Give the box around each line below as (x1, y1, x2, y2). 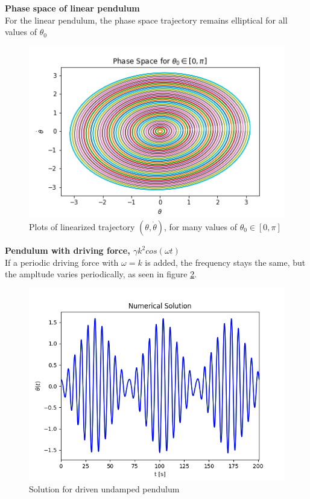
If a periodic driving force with (5, 256, 119, 268)
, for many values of (163, 221, 237, 233)
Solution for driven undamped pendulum (29, 483, 180, 495)
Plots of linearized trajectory (29, 221, 135, 233)
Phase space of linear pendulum (5, 2, 140, 14)
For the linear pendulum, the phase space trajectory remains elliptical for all (5, 13, 288, 26)
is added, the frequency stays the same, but (145, 256, 306, 268)
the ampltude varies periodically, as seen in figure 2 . (5, 268, 197, 280)
